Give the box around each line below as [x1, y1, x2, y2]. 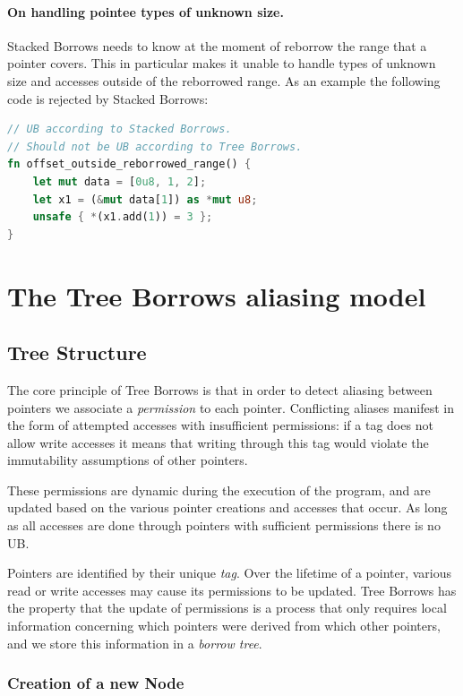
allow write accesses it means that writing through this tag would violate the [7, 433, 429, 451]
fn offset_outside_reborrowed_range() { [7, 158, 252, 171]
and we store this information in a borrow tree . [7, 633, 262, 652]
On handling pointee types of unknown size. [7, 2, 284, 21]
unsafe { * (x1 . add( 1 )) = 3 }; [32, 211, 213, 224]
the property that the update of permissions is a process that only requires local [7, 598, 447, 617]
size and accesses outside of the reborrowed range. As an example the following [7, 71, 441, 90]
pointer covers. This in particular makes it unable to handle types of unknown [7, 54, 436, 73]
